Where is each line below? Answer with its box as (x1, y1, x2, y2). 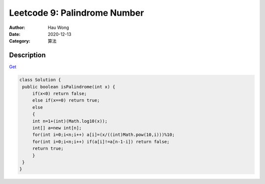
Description (9, 51, 46, 59)
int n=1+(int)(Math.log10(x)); (32, 118, 108, 124)
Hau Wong (48, 25, 69, 30)
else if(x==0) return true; (32, 98, 100, 103)
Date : (9, 31, 21, 37)
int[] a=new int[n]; (32, 125, 82, 131)
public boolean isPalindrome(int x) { (22, 84, 115, 89)
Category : (9, 38, 30, 44)
